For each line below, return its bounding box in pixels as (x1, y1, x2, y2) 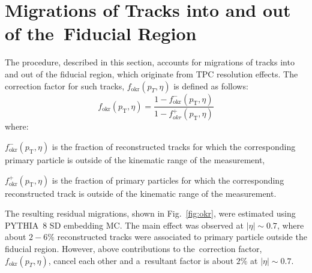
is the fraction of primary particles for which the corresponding (52, 173, 284, 186)
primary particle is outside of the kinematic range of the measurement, (5, 153, 265, 166)
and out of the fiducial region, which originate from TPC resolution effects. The (5, 67, 298, 80)
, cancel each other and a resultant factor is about (48, 254, 234, 266)
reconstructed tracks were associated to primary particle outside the (57, 230, 307, 243)
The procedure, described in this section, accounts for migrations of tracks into (5, 56, 295, 68)
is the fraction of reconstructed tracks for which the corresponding (52, 140, 296, 152)
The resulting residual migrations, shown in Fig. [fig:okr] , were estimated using (5, 207, 296, 220)
